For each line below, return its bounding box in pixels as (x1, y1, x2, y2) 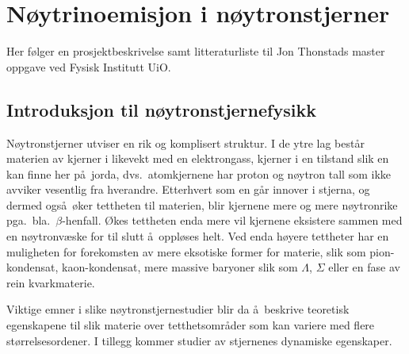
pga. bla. (6, 212, 51, 229)
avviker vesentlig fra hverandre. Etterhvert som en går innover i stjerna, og (6, 181, 370, 198)
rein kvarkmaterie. (6, 274, 95, 291)
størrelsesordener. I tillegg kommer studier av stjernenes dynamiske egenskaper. (6, 332, 392, 348)
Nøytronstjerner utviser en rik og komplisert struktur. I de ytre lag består (6, 134, 365, 151)
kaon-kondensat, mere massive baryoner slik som (62, 259, 298, 275)
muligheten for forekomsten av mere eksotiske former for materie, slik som (6, 243, 366, 260)
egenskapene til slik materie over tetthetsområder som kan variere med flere (6, 317, 375, 333)
